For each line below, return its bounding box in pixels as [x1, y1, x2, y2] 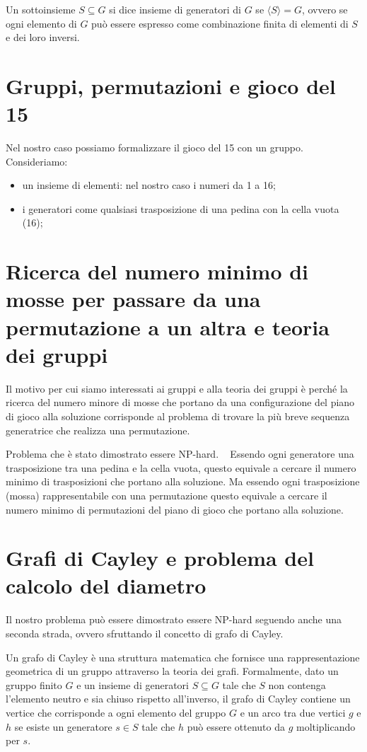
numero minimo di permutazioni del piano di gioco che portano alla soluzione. [6, 502, 344, 516]
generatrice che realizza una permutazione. [6, 422, 190, 437]
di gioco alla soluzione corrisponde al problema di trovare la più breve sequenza [6, 408, 350, 423]
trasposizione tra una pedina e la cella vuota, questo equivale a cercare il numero [6, 460, 356, 475]
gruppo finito [6, 677, 62, 692]
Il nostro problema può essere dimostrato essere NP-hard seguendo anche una [6, 612, 342, 627]
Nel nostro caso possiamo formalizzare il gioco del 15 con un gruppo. [6, 140, 303, 155]
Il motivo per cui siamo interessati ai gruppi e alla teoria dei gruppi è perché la [6, 381, 348, 395]
